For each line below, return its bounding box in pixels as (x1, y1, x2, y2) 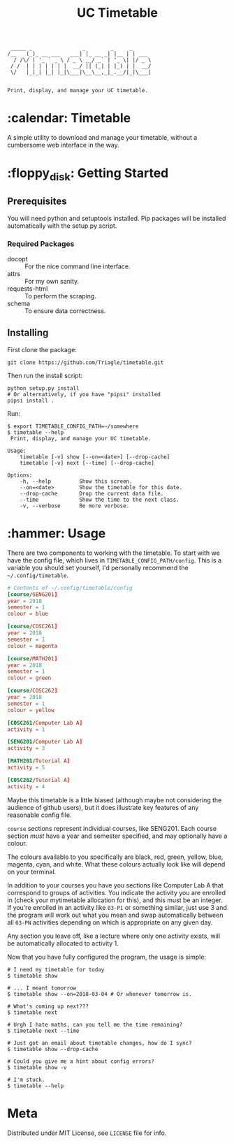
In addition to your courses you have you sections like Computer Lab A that (7, 881, 224, 889)
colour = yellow (7, 707, 54, 714)
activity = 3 (7, 745, 45, 752)
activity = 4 (7, 783, 45, 790)
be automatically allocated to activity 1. (7, 939, 119, 948)
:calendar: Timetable (7, 110, 131, 126)
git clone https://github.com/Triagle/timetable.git (7, 359, 164, 366)
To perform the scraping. (24, 292, 96, 301)
